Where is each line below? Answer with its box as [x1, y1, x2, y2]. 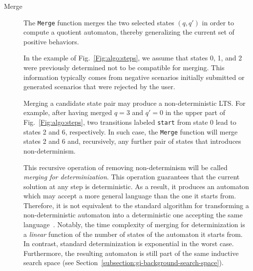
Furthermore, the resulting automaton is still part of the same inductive [23, 248, 239, 258]
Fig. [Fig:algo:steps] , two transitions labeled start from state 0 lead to [23, 117, 236, 127]
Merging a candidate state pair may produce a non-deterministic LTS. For [23, 97, 246, 108]
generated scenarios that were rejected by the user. [23, 81, 175, 92]
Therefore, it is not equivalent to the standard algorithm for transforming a [23, 200, 249, 210]
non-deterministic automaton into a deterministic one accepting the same [23, 210, 243, 220]
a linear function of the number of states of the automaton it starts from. [23, 229, 243, 239]
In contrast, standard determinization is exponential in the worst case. [23, 238, 234, 249]
